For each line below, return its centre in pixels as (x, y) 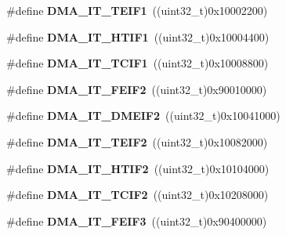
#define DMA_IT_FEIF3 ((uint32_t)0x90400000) (137, 221)
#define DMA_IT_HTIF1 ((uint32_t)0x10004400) (138, 36)
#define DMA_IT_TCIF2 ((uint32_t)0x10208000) (138, 195)
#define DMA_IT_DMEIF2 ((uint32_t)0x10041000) (143, 116)
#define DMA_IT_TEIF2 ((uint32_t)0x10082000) (137, 141)
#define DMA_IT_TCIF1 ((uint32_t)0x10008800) (138, 63)
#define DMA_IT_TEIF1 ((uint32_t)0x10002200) (137, 10)
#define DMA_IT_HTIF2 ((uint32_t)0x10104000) (138, 168)
